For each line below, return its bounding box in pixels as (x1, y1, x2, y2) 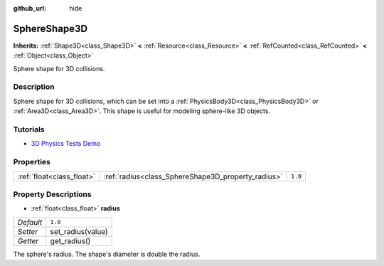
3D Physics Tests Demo (31, 139, 101, 148)
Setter (17, 226, 38, 236)
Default (17, 217, 43, 227)
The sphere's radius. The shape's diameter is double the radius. (13, 250, 201, 258)
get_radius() (50, 235, 91, 245)
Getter (17, 235, 39, 245)
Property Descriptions (13, 189, 92, 199)
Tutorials (13, 124, 46, 134)
